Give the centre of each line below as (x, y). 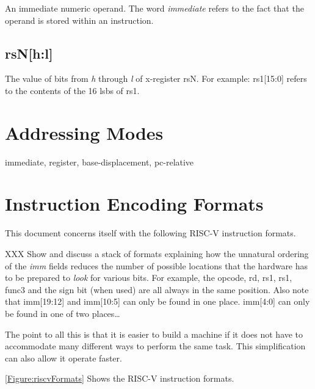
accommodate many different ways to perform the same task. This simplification (155, 346)
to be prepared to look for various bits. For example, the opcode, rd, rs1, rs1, (149, 278)
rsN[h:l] (29, 53)
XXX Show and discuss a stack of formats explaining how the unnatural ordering (157, 254)
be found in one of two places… (63, 313)
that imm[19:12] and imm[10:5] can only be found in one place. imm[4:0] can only (157, 301)
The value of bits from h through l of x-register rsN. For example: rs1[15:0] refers (156, 78)
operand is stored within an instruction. (79, 20)
